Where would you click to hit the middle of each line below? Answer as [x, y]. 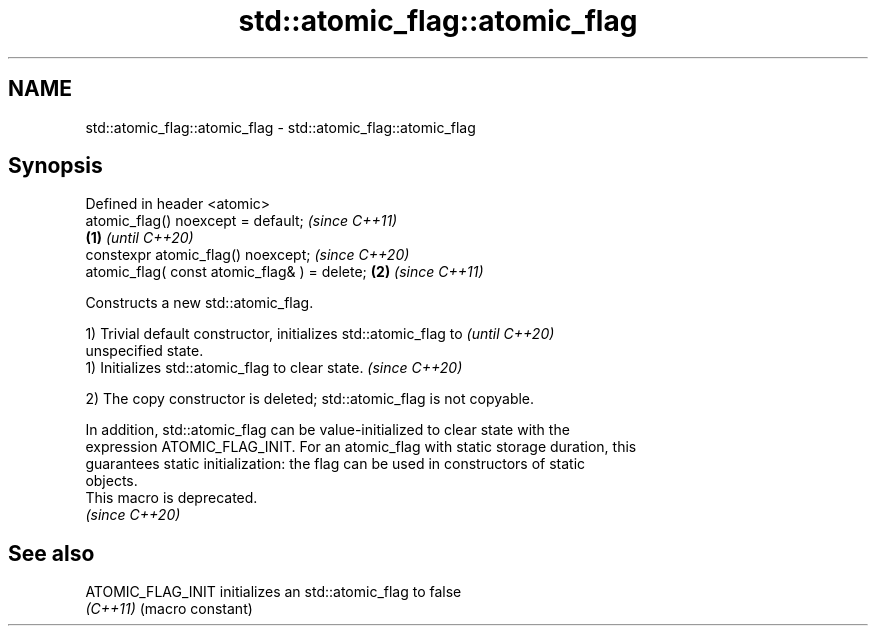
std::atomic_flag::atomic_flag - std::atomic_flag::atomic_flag [280, 127]
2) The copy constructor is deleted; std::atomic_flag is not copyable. [310, 399]
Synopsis [55, 166]
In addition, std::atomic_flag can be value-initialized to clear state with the [327, 430]
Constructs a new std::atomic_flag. [199, 303]
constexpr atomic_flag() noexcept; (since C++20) [247, 255]
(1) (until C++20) [139, 238]
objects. [111, 481]
